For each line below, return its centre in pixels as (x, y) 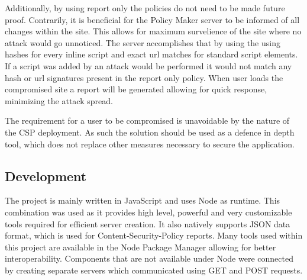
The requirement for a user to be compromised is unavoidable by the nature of (147, 120)
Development (46, 176)
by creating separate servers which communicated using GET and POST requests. (154, 270)
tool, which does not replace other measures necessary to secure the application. (150, 144)
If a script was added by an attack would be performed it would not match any (148, 65)
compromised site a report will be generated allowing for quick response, (136, 89)
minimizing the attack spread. (59, 100)
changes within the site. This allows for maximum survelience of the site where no (153, 31)
